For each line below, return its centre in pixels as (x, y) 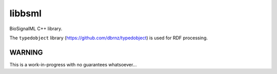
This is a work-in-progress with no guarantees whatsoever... (73, 64)
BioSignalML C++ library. (36, 29)
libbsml (26, 13)
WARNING (26, 52)
